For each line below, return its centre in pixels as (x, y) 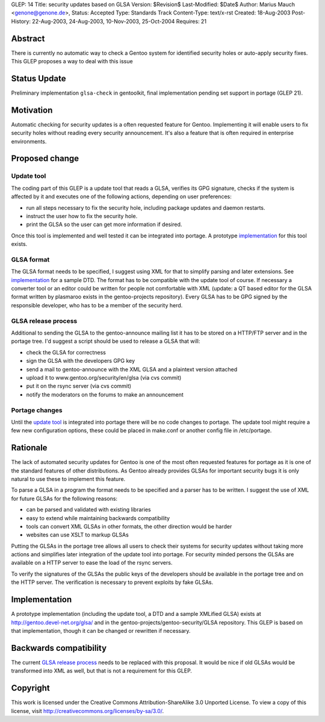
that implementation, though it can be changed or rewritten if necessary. (101, 630)
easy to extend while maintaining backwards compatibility (98, 518)
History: (21, 21)
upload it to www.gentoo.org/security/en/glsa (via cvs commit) (104, 377)
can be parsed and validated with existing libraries (88, 510)
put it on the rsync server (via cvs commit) (79, 386)
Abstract (28, 38)
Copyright (31, 688)
